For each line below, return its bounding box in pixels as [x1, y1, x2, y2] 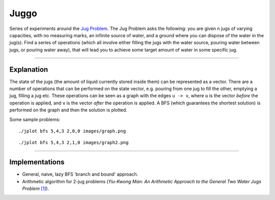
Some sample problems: [9, 116, 61, 122]
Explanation [9, 65, 48, 74]
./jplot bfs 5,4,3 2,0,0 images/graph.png [18, 128, 126, 134]
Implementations [9, 158, 65, 166]
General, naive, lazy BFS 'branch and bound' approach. [22, 171, 139, 178]
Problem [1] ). [22, 186, 49, 192]
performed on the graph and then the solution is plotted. [9, 107, 127, 113]
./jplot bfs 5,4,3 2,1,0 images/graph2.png [18, 140, 129, 146]
